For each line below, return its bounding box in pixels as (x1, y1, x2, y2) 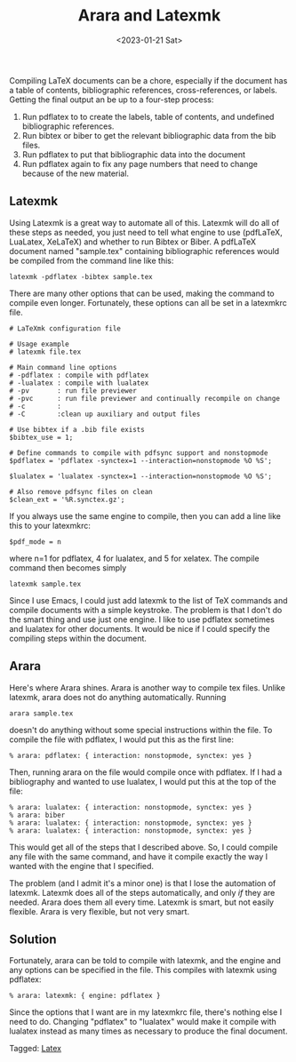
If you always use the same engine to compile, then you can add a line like (9, 510, 282, 521)
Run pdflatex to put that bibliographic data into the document (21, 148, 246, 160)
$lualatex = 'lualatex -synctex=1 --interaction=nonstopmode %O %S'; (9, 472, 273, 481)
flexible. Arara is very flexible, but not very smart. (9, 906, 189, 916)
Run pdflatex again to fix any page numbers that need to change (21, 158, 258, 169)
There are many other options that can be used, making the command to (9, 288, 276, 299)
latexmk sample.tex (9, 579, 82, 588)
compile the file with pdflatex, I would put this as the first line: (9, 734, 234, 745)
